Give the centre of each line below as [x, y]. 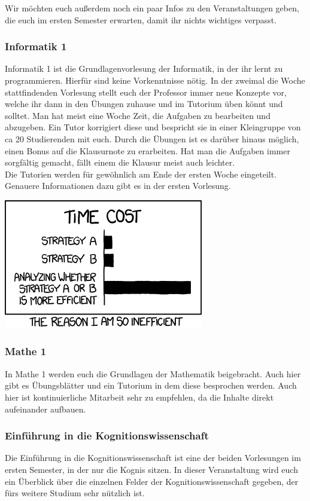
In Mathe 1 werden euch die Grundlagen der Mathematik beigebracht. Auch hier [153, 373]
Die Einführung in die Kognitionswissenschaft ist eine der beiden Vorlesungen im [153, 458]
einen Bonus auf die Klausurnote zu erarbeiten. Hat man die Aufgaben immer [148, 150]
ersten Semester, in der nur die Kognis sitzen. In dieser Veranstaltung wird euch [151, 469]
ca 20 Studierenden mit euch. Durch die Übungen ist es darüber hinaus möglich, [152, 138]
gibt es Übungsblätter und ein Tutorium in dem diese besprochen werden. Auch [151, 385]
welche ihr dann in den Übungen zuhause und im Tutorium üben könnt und [144, 104]
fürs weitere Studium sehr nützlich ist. [75, 493]
